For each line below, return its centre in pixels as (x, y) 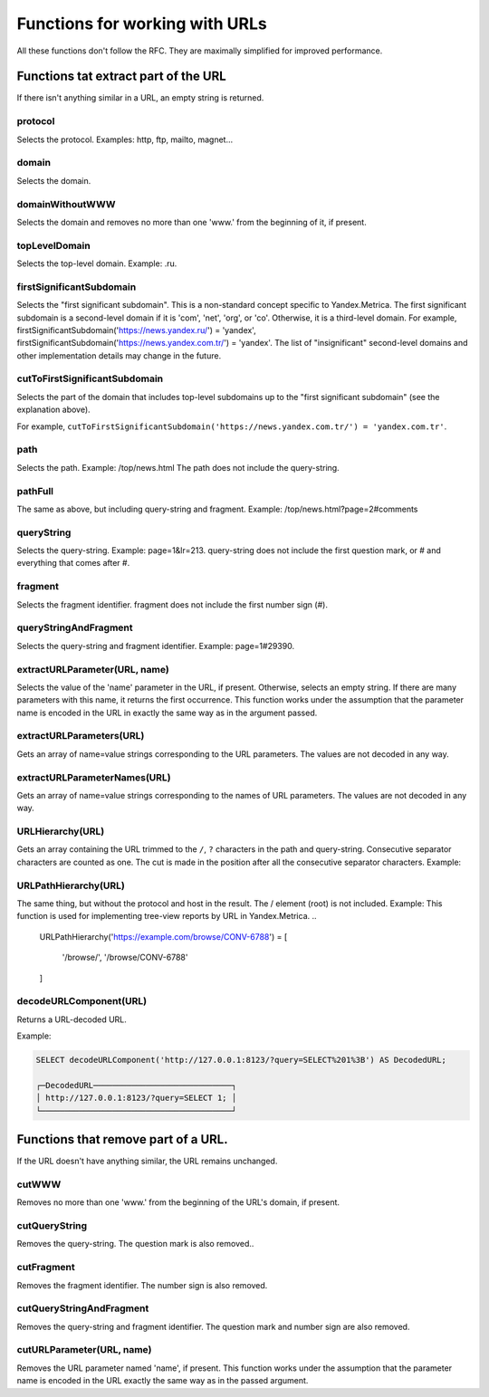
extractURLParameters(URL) (81, 736)
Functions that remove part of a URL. (122, 1139)
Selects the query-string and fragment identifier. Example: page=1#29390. (155, 646)
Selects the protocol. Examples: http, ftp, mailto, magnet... (125, 139)
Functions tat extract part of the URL (121, 77)
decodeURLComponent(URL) (82, 1001)
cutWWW (39, 1184)
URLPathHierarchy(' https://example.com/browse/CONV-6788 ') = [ (163, 936)
